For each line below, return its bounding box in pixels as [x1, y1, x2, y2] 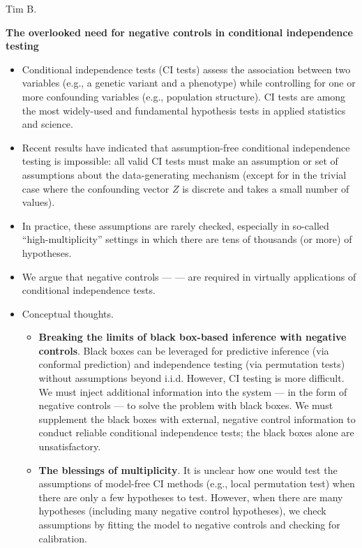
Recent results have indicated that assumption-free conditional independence [22, 140, 350, 154]
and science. [22, 117, 73, 131]
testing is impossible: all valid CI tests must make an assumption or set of [22, 154, 338, 168]
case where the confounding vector [22, 181, 169, 195]
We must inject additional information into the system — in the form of [38, 384, 347, 399]
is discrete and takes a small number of [182, 181, 349, 195]
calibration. [38, 531, 87, 545]
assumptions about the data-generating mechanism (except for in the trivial [22, 167, 347, 182]
